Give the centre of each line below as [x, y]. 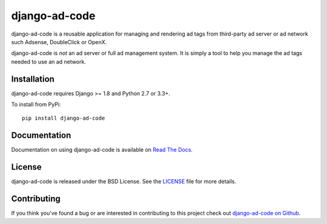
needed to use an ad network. [48, 62]
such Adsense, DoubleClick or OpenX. [59, 42]
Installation [33, 79]
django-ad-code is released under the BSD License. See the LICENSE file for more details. [124, 182]
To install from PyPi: [36, 104]
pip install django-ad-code [64, 118]
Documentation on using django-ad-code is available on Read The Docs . [102, 150]
